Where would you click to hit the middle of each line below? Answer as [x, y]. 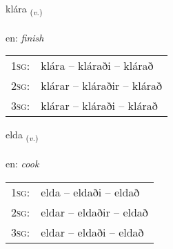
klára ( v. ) [24, 9]
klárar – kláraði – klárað [99, 106]
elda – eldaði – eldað [90, 192]
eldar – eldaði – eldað [92, 232]
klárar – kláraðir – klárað [102, 86]
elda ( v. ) [22, 136]
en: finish [25, 37]
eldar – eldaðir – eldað [94, 212]
